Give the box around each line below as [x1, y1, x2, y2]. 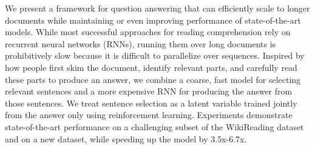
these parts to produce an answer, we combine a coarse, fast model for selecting [5, 73, 301, 85]
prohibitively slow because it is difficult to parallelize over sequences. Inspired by [5, 49, 305, 62]
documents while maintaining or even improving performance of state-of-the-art [5, 13, 301, 26]
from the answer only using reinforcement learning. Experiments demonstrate [5, 108, 293, 121]
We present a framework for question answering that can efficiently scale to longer [5, 2, 310, 14]
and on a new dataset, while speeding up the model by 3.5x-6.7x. [5, 132, 247, 145]
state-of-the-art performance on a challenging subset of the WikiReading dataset [5, 120, 304, 133]
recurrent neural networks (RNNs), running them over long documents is [5, 37, 276, 50]
